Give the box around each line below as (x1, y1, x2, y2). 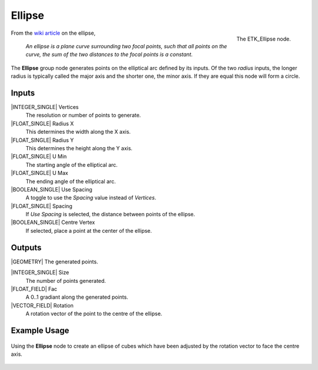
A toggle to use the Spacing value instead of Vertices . (25, 194, 157, 201)
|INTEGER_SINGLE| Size (11, 269, 69, 276)
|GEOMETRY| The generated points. (11, 258, 98, 265)
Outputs (11, 242, 42, 253)
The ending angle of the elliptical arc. (25, 177, 116, 185)
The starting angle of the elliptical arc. (25, 161, 118, 168)
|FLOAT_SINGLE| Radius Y (11, 136, 74, 144)
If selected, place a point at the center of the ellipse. (25, 227, 153, 234)
